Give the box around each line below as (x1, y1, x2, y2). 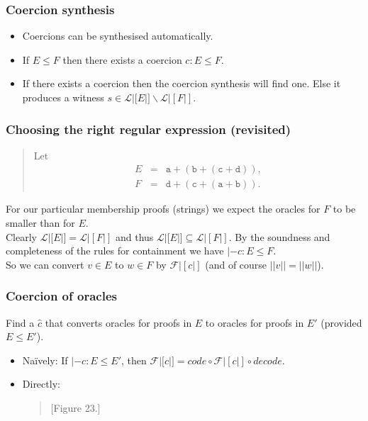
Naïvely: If (22, 352, 68, 367)
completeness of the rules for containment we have (6, 243, 224, 258)
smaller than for (6, 215, 75, 230)
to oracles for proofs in (205, 315, 304, 330)
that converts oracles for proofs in (45, 315, 192, 330)
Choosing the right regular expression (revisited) (6, 120, 291, 137)
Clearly (6, 229, 37, 244)
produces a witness (22, 90, 104, 104)
